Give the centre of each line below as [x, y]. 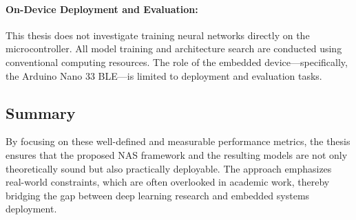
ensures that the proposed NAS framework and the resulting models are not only [177, 154]
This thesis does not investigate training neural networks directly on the [158, 35]
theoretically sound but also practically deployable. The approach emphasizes [169, 168]
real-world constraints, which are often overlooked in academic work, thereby [168, 182]
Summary [41, 112]
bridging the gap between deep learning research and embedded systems [158, 195]
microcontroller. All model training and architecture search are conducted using [174, 48]
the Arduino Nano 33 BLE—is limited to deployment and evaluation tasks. [164, 75]
